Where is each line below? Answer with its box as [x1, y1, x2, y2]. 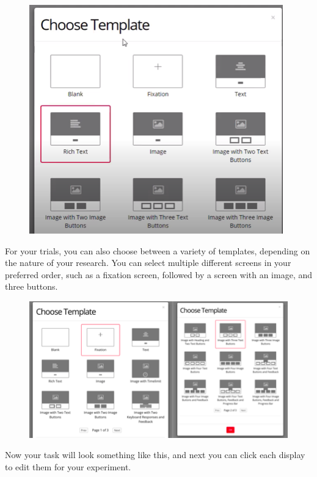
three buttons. [5, 280, 58, 293]
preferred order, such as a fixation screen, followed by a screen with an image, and [5, 268, 313, 281]
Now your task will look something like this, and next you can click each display [5, 448, 305, 461]
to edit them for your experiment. [5, 461, 131, 473]
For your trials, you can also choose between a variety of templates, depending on [5, 244, 310, 257]
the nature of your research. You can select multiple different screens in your [5, 256, 291, 269]
